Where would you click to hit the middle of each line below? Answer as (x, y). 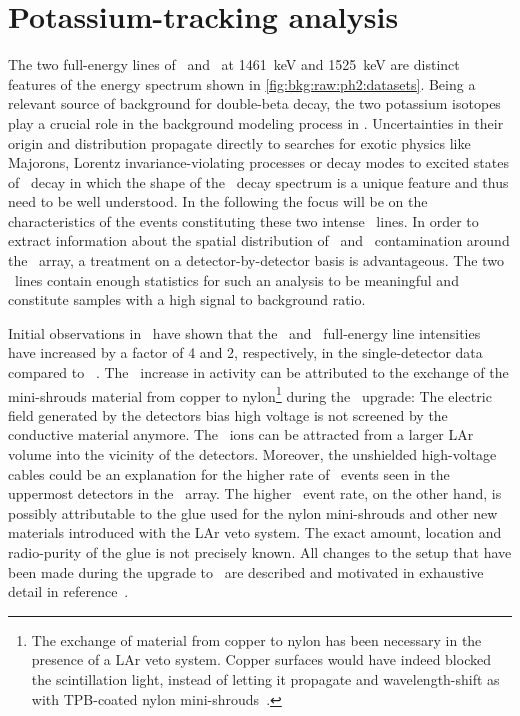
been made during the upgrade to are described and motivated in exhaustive (246, 571)
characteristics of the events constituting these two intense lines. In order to (243, 220)
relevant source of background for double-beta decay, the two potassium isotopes (254, 103)
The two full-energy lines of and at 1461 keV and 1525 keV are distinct (234, 64)
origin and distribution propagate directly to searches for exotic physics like (239, 142)
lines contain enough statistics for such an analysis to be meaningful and (236, 279)
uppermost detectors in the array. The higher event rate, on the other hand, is (255, 493)
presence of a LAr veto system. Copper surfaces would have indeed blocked (261, 659)
